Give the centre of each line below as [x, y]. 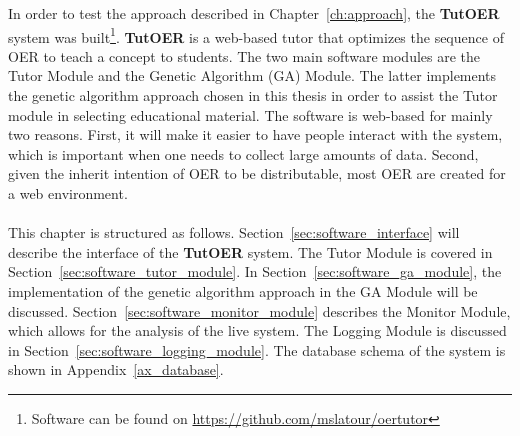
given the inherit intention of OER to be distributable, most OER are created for [257, 173]
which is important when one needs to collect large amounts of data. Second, [243, 153]
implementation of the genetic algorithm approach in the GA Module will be [243, 290]
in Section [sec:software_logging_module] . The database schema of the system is [257, 349]
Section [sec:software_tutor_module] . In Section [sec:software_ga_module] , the [255, 271]
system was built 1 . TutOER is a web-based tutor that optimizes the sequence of [256, 35]
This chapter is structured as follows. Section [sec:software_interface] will [234, 232]
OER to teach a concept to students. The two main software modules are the [244, 55]
